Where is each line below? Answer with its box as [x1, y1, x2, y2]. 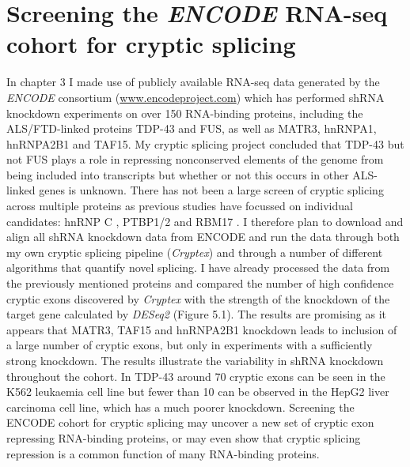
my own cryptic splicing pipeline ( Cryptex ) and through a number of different [6, 243, 383, 260]
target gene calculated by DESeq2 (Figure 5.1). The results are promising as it [6, 306, 386, 322]
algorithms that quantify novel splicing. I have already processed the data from [6, 259, 390, 276]
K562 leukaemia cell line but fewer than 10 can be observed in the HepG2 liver [6, 383, 389, 400]
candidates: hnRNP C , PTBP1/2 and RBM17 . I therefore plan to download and [6, 213, 404, 229]
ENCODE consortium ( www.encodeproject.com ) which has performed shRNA [6, 89, 385, 105]
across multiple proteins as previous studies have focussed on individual [6, 198, 353, 214]
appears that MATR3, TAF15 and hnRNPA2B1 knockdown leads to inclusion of [6, 321, 397, 337]
